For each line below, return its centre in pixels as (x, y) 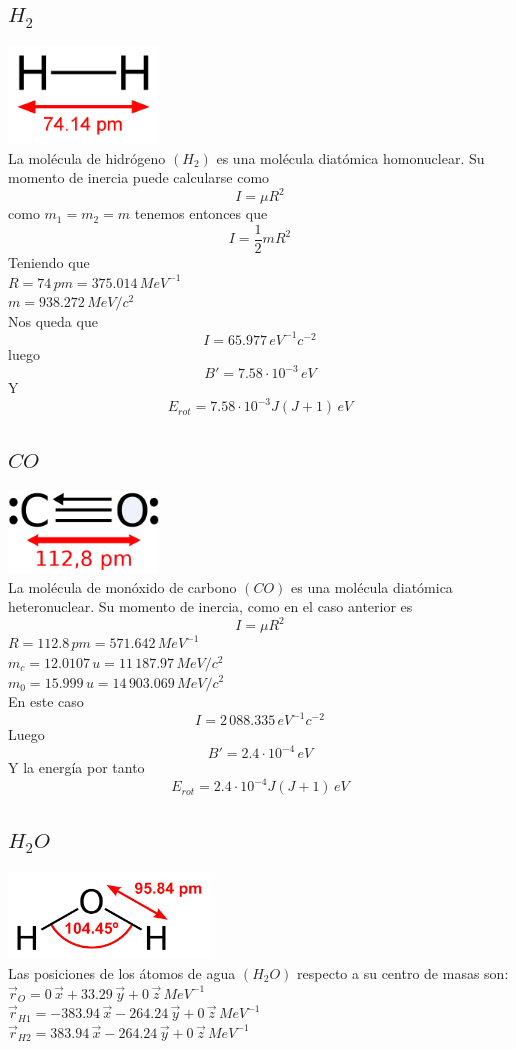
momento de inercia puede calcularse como (139, 177)
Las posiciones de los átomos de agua (122, 972)
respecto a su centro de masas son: (403, 972)
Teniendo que (49, 262)
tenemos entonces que (201, 213)
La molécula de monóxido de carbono (122, 586)
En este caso (46, 701)
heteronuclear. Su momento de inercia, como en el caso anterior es (210, 606)
